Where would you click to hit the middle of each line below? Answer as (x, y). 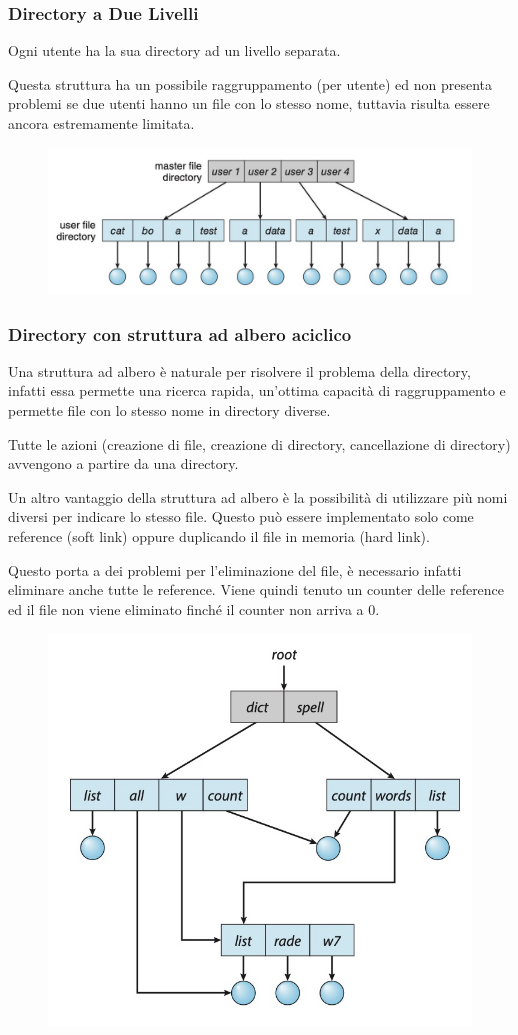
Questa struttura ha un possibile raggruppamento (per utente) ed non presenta (250, 83)
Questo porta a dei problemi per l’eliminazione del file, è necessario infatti (235, 569)
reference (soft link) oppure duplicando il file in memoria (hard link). (219, 535)
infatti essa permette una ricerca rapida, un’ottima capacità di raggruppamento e (257, 390)
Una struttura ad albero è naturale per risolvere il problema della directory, (239, 370)
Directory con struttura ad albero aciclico (180, 333)
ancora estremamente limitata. (101, 123)
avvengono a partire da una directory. (123, 463)
